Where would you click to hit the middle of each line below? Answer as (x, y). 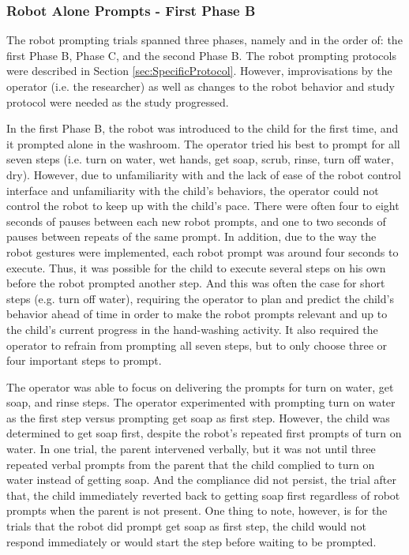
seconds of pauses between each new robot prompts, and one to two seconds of (196, 221)
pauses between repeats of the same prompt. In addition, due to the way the (191, 236)
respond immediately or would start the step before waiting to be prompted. (191, 541)
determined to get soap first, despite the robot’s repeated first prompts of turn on (204, 433)
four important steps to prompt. (84, 360)
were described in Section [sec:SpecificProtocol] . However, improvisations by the (199, 71)
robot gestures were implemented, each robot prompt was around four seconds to (203, 251)
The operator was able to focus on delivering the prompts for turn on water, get (200, 386)
